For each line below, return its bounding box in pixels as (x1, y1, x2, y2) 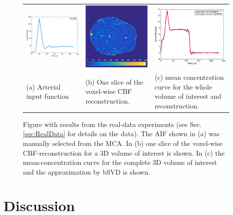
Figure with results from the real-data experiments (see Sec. (23, 119, 202, 129)
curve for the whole (154, 81, 212, 91)
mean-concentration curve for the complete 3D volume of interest (23, 157, 217, 167)
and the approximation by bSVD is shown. (23, 166, 150, 177)
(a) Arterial (26, 81, 61, 91)
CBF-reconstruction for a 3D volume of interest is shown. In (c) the (23, 147, 225, 158)
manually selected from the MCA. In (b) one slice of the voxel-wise (23, 138, 223, 148)
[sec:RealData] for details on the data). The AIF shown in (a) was (23, 128, 220, 139)
